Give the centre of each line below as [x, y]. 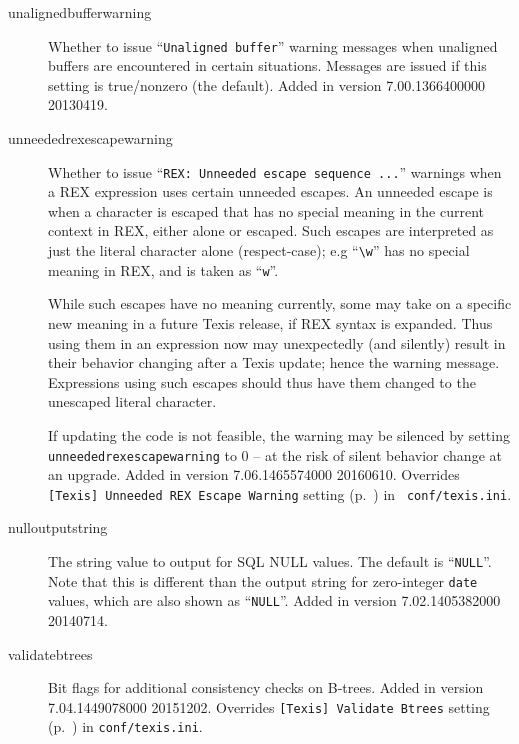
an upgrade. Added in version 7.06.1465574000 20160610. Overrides [254, 474]
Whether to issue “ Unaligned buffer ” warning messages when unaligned [273, 45]
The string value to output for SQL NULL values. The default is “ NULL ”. [270, 561]
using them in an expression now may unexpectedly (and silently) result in [277, 342]
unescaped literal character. [132, 401]
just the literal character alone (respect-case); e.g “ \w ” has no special [259, 250]
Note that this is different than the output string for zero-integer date [263, 580]
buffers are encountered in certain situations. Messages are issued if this [267, 65]
